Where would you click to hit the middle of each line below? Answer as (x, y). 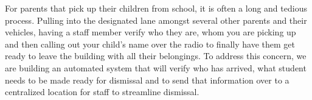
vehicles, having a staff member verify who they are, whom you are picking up (151, 32)
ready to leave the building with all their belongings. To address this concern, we (156, 56)
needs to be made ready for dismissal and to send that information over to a (147, 80)
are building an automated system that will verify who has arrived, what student (156, 67)
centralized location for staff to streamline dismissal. (102, 92)
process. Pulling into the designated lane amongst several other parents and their (156, 20)
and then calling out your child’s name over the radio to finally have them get (150, 44)
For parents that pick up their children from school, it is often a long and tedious (156, 8)
